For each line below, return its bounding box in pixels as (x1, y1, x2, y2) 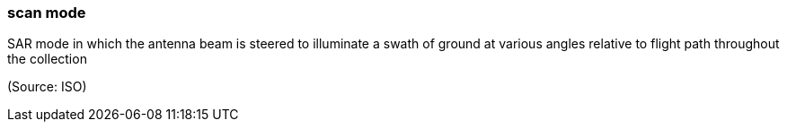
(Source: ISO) (7, 79, 87, 95)
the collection (7, 51, 87, 67)
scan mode (7, 4, 86, 21)
